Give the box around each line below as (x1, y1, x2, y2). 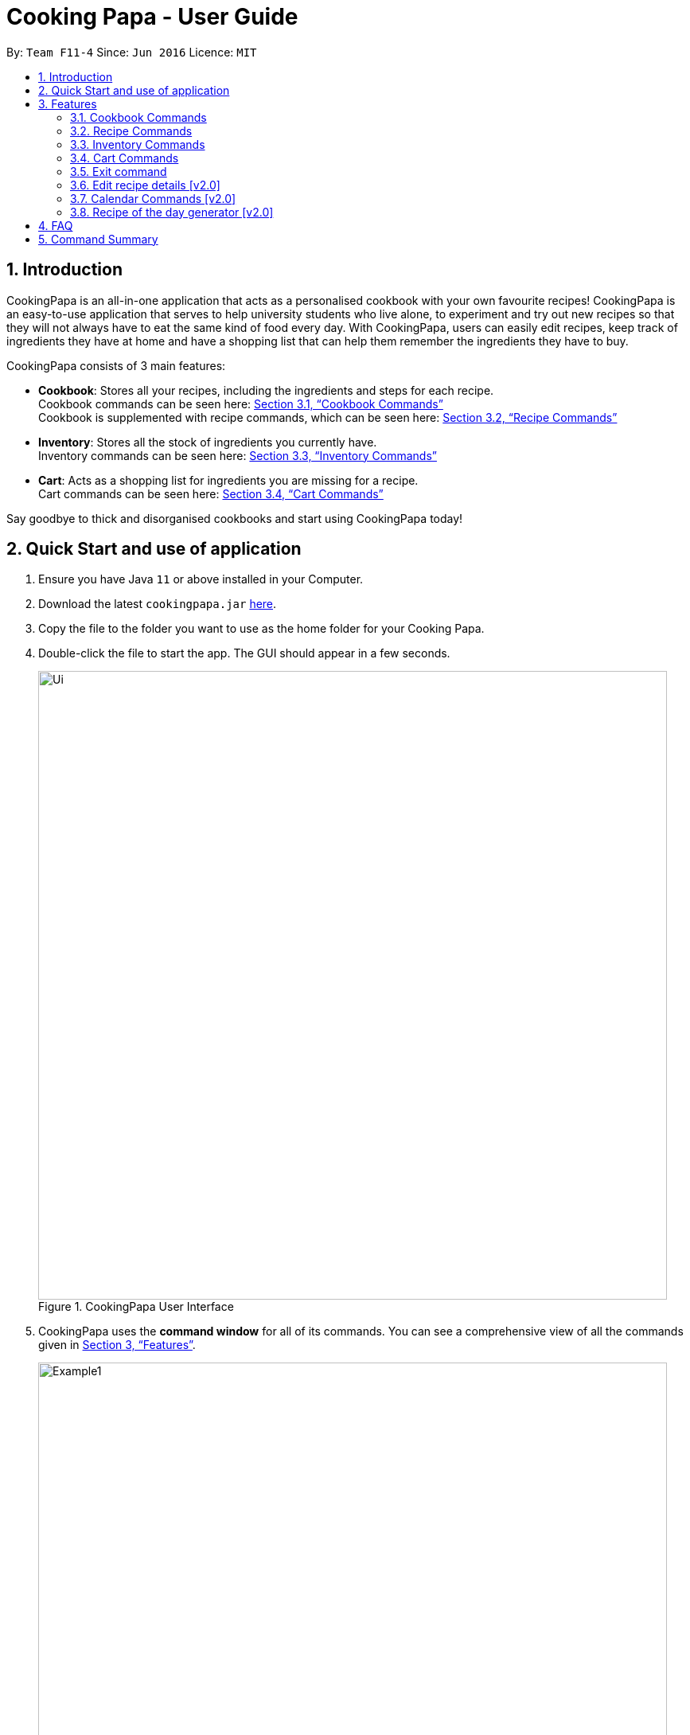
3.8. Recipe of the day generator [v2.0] (70, 205, 274, 219)
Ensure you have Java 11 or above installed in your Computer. (38, 572, 364, 587)
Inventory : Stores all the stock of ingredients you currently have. (38, 435, 377, 449)
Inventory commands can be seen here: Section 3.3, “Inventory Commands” (38, 448, 437, 462)
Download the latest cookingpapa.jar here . (38, 597, 277, 611)
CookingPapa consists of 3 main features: (6, 358, 226, 372)
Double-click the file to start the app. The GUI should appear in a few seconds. (38, 646, 450, 661)
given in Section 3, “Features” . (38, 1338, 196, 1352)
